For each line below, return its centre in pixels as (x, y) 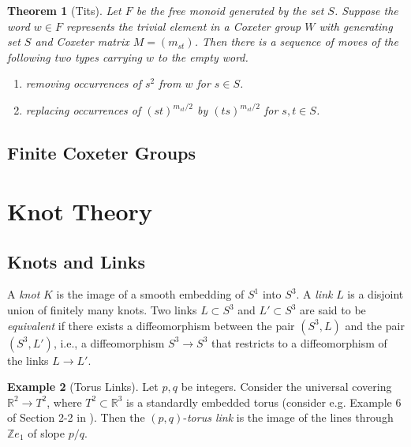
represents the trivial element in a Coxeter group (183, 26)
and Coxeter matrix (82, 41)
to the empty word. (203, 56)
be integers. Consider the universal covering (286, 387)
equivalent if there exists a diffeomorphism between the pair (151, 325)
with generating (356, 26)
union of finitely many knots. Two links (102, 310)
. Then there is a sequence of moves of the (296, 41)
